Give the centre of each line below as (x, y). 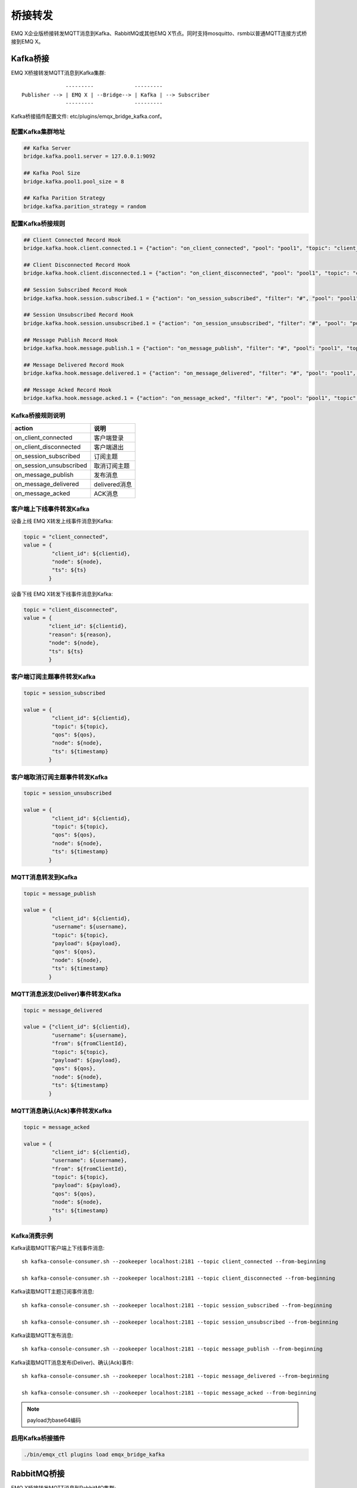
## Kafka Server (47, 148)
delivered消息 (113, 484)
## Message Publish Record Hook (71, 340)
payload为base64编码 (54, 1420)
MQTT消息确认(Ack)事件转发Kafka (62, 1111)
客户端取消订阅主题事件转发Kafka (59, 777)
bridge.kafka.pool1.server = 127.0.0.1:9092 (90, 157)
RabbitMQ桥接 (38, 1473)
